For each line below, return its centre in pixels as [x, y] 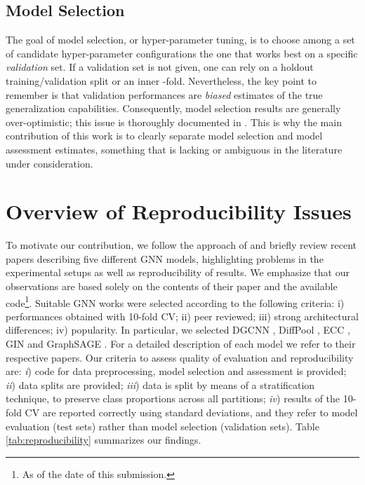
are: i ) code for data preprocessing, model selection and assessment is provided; [176, 371]
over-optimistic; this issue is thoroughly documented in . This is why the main [174, 122]
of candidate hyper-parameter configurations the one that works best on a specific [182, 53]
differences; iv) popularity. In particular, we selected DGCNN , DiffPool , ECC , [178, 330]
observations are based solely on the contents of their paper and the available [172, 286]
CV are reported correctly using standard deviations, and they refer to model [191, 412]
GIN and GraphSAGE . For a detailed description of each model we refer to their [181, 344]
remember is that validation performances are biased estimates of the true [164, 94]
